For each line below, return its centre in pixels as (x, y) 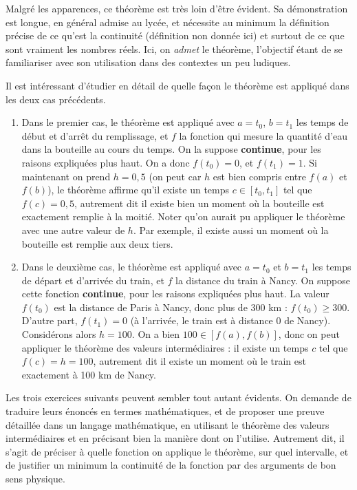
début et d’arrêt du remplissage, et (95, 135)
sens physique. (35, 478)
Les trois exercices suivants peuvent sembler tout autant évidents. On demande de (178, 397)
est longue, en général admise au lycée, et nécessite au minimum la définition (167, 22)
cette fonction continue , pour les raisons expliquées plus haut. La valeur (175, 294)
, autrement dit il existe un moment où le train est (199, 361)
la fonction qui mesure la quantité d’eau (263, 135)
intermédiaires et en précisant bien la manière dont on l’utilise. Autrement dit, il (175, 438)
